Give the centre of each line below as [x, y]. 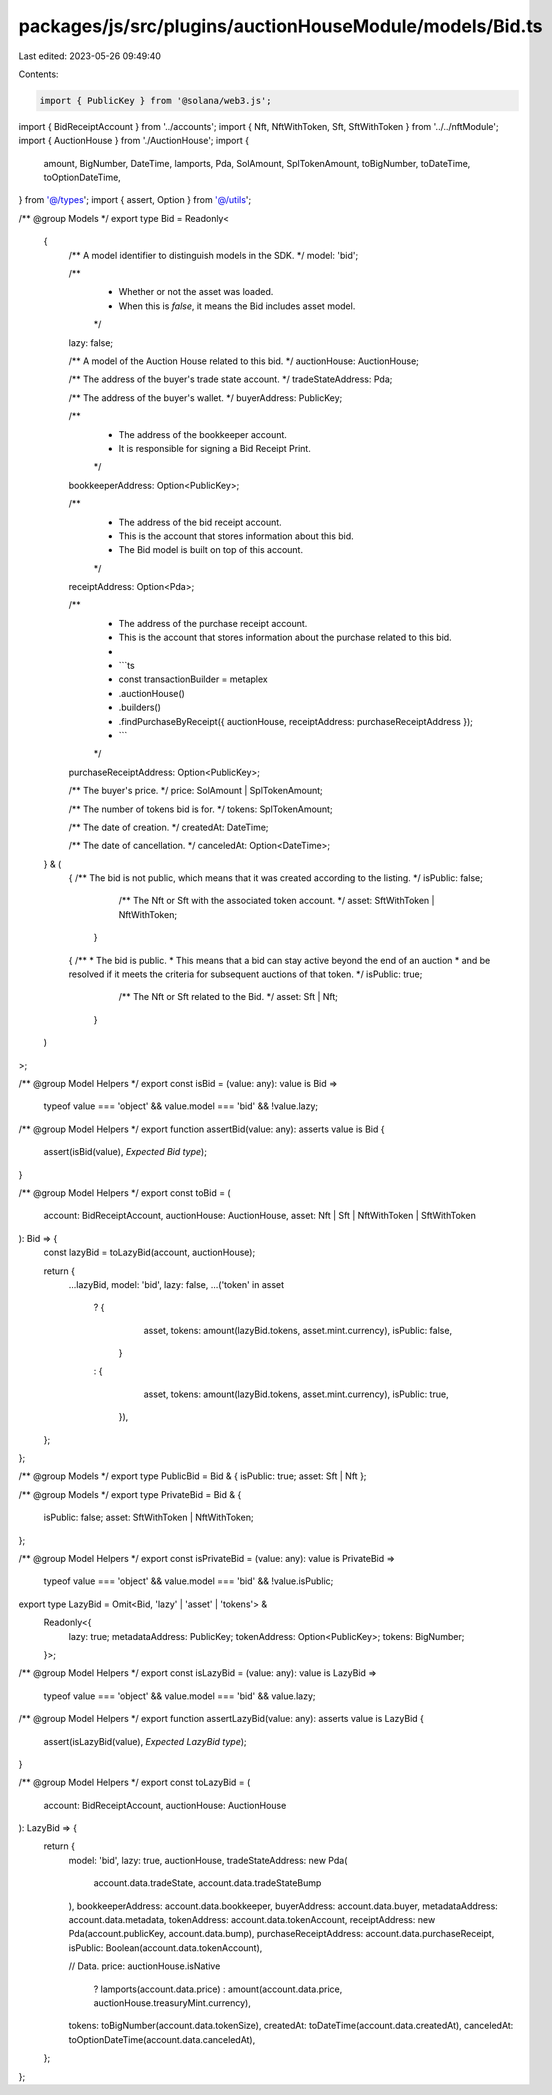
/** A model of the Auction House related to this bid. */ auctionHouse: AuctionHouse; [244, 361]
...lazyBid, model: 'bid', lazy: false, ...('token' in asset [176, 1284]
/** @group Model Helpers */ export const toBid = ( [124, 1192]
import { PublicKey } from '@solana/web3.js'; [155, 100]
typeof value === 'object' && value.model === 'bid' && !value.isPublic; [188, 1581]
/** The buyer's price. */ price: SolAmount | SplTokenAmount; [196, 791]
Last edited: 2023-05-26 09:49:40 [90, 56]
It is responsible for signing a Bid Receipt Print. [215, 448]
